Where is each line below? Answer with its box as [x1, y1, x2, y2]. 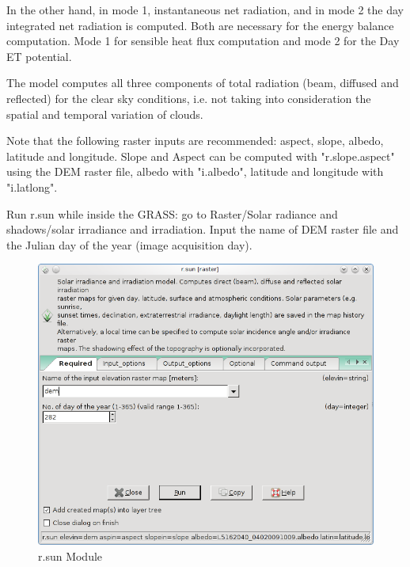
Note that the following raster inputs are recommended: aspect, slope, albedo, [6, 132, 384, 149]
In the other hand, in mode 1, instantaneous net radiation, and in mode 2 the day [6, 2, 404, 17]
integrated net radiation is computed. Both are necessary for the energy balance [6, 17, 394, 33]
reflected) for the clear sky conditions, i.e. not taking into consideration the [6, 89, 371, 106]
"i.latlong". [6, 178, 58, 195]
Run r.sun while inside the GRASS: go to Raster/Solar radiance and [6, 205, 338, 222]
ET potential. [6, 48, 72, 64]
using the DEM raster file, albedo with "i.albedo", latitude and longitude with [6, 163, 384, 180]
